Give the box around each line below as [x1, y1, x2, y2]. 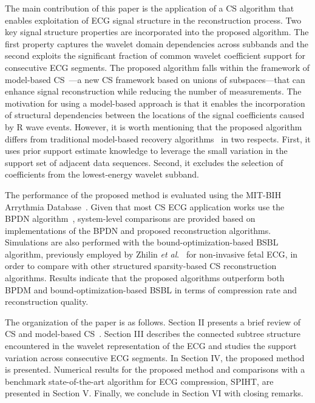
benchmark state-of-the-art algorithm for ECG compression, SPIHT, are [5, 375, 274, 387]
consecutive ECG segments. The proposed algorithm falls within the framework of [5, 61, 310, 73]
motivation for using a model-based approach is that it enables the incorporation [5, 96, 305, 109]
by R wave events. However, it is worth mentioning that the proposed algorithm [5, 120, 302, 133]
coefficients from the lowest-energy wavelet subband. [5, 168, 199, 181]
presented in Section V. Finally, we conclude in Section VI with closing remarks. [5, 387, 303, 399]
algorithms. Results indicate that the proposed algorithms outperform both [5, 271, 285, 284]
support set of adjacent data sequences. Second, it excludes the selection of [5, 156, 283, 168]
